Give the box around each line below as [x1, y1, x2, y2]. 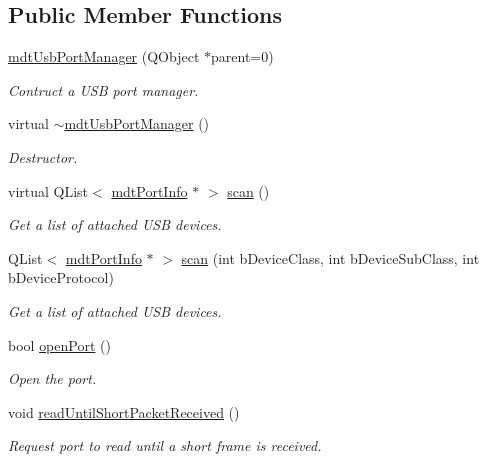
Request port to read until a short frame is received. [8, 435, 322, 456]
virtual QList [8, 180, 89, 201]
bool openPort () [8, 334, 111, 355]
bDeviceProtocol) [8, 267, 114, 288]
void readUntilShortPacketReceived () [8, 401, 240, 422]
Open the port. [8, 368, 97, 389]
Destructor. [8, 146, 78, 167]
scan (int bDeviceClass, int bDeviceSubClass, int [181, 247, 480, 268]
